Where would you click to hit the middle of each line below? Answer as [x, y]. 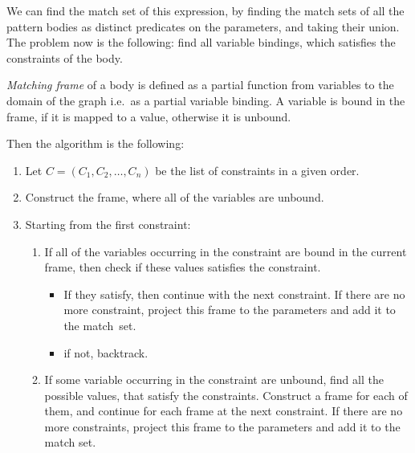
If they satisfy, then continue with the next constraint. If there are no [234, 294]
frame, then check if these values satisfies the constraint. [183, 267]
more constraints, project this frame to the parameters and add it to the [222, 426]
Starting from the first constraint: [108, 224]
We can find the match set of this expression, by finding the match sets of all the [205, 10]
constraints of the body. [65, 57]
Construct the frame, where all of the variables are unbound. [175, 197]
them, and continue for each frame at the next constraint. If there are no [224, 411]
